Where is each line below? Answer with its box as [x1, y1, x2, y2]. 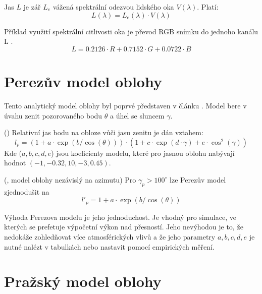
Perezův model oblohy [4, 71, 162, 91]
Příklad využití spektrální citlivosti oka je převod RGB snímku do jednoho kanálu [4, 26, 258, 36]
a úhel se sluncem [110, 110, 165, 121]
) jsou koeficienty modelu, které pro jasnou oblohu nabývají [51, 147, 235, 158]
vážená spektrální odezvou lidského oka [53, 2, 174, 12]
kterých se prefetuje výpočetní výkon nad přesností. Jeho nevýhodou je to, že [4, 221, 243, 232]
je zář [23, 2, 41, 12]
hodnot [4, 157, 26, 168]
